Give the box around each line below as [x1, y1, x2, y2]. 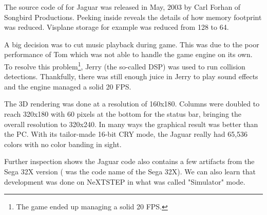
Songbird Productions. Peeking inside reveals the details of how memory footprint [4, 11, 262, 22]
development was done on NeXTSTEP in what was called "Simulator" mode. [4, 176, 245, 187]
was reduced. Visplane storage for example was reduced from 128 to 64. [4, 22, 229, 32]
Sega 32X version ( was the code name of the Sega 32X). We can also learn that [4, 166, 256, 176]
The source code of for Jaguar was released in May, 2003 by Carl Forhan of [4, 2, 241, 12]
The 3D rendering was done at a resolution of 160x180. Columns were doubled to [4, 98, 260, 109]
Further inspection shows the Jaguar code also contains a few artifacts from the [4, 156, 255, 167]
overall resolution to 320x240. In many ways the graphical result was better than [4, 118, 258, 129]
